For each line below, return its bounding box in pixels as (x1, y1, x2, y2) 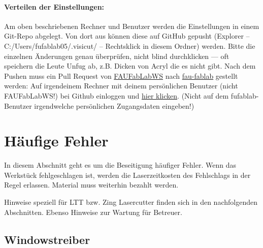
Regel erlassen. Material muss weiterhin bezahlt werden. (4, 179, 179, 190)
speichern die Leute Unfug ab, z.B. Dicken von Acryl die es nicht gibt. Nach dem (4, 60, 256, 71)
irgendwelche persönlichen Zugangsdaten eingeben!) (34, 100, 194, 111)
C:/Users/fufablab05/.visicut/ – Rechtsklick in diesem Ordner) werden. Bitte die (4, 40, 255, 51)
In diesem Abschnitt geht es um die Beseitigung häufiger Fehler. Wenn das (4, 160, 237, 170)
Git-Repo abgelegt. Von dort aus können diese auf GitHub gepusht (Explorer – (4, 30, 250, 41)
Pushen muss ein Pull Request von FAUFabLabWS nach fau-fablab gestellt (4, 70, 238, 81)
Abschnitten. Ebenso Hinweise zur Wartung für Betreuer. (4, 206, 182, 217)
